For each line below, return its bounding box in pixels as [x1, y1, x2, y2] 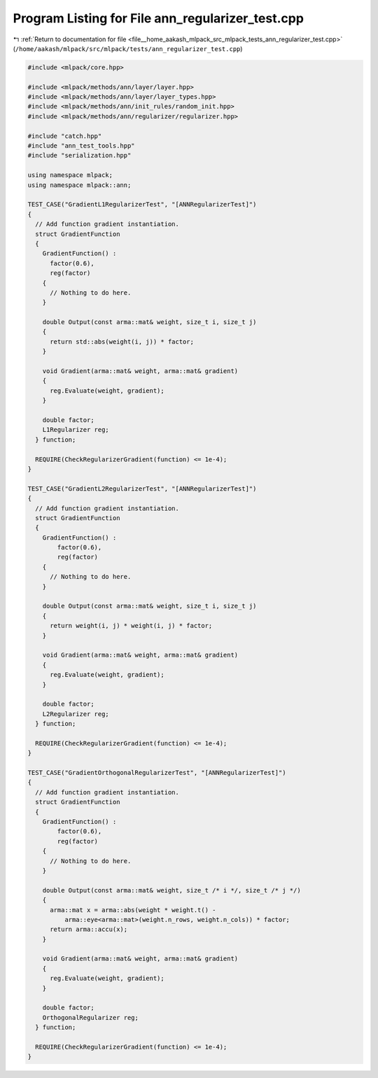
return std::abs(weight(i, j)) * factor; [50, 337, 194, 346]
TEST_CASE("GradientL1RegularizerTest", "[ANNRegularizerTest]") [27, 200, 257, 209]
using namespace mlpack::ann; [27, 181, 132, 189]
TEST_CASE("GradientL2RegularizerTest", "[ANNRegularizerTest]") [27, 484, 257, 493]
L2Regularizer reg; [42, 710, 110, 717]
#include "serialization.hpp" [27, 151, 132, 160]
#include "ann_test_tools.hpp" [27, 142, 136, 150]
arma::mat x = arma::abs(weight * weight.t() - [50, 906, 216, 913]
